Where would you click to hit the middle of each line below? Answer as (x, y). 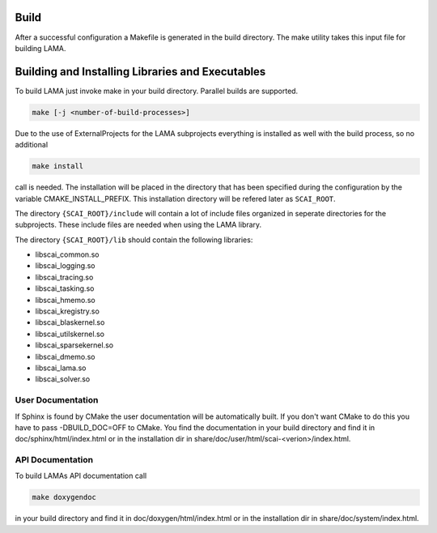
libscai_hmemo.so (66, 300)
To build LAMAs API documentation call (81, 476)
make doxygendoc (64, 497)
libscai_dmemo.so (65, 356)
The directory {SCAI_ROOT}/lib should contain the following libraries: (134, 240)
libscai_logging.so (66, 266)
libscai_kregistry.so (68, 311)
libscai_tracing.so (64, 277)
